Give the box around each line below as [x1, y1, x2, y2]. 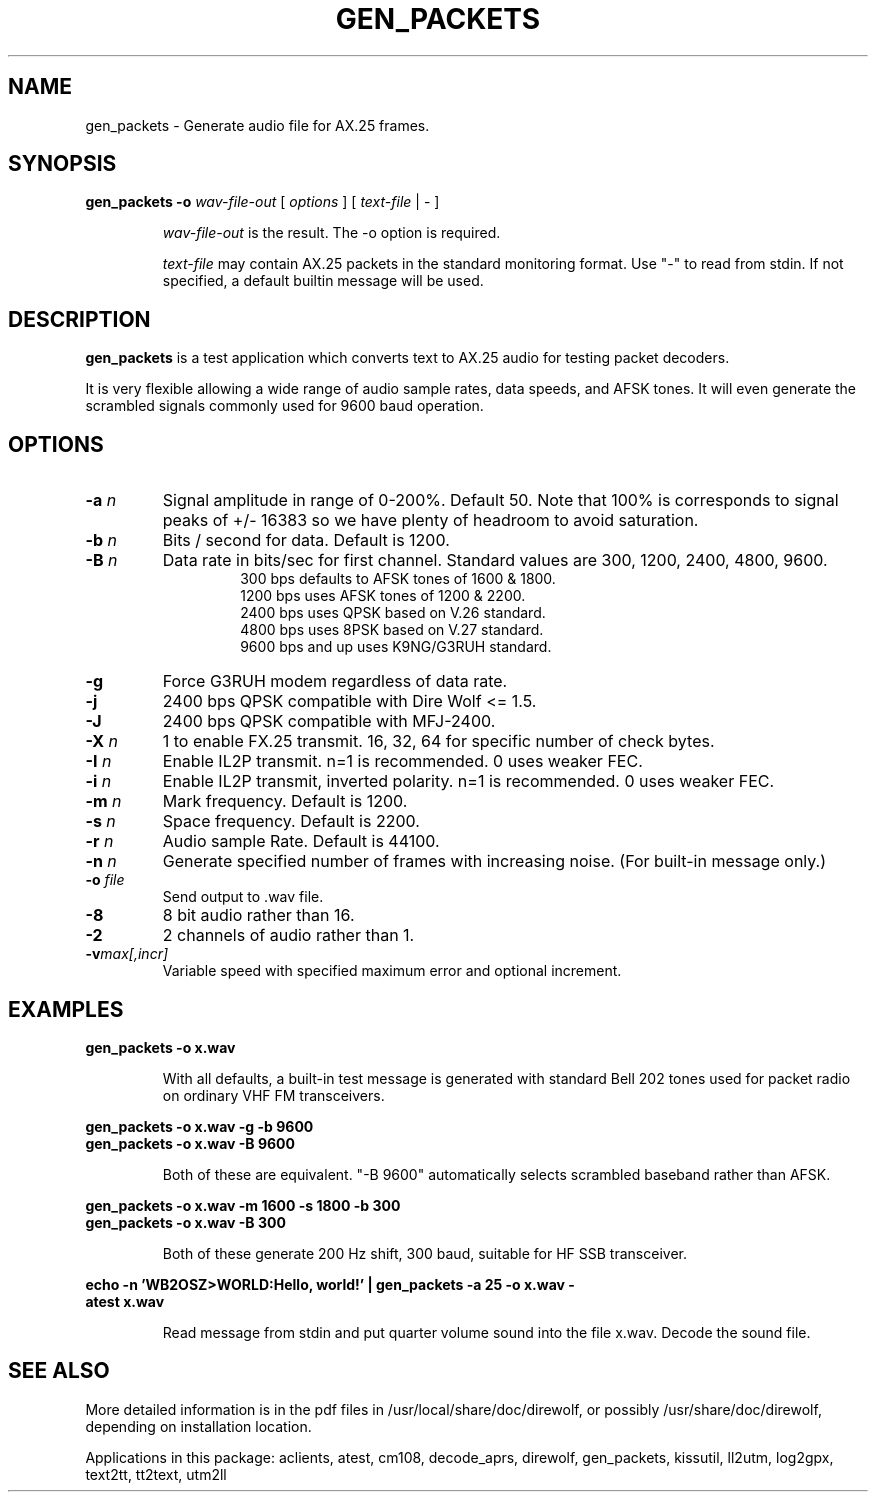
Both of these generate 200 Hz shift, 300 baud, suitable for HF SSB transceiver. [162, 1244, 687, 1262]
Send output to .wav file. [162, 888, 324, 906]
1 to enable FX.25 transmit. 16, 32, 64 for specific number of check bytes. [162, 731, 715, 752]
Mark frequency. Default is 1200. [162, 791, 408, 812]
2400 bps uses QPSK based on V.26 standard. [240, 604, 546, 622]
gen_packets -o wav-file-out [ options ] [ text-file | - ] [85, 193, 440, 211]
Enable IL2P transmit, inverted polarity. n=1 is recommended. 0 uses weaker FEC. [162, 771, 775, 792]
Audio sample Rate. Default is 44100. [162, 831, 440, 852]
